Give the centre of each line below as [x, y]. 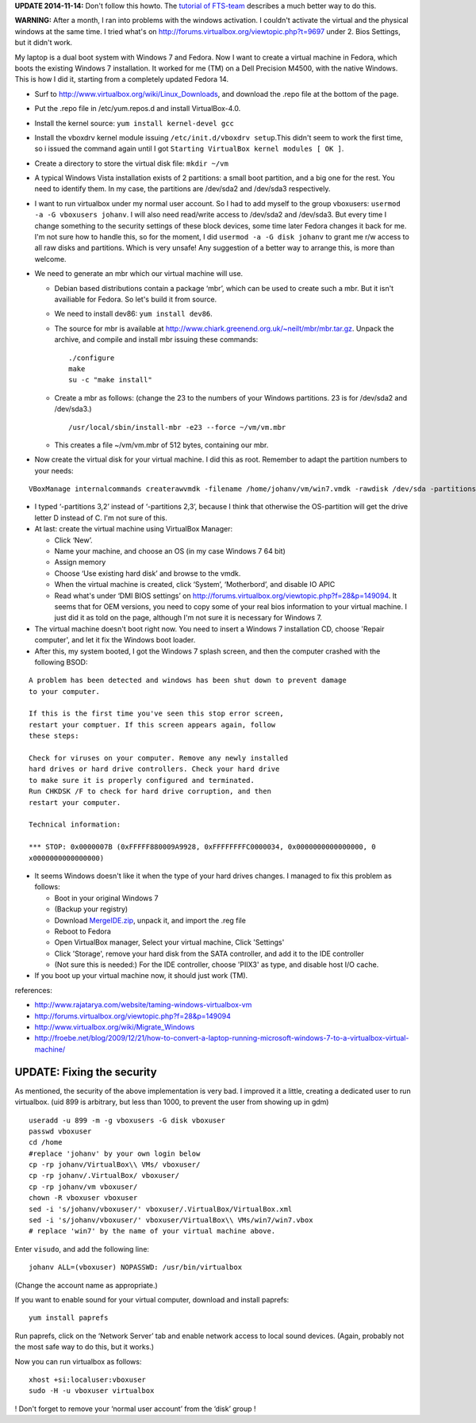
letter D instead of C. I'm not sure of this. [101, 518]
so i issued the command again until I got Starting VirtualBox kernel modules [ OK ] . [189, 149]
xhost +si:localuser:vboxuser [88, 1379]
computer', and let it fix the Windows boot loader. [115, 640]
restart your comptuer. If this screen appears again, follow [152, 725]
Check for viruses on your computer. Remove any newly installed [159, 758]
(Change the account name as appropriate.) [86, 1285]
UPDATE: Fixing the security [86, 1072]
